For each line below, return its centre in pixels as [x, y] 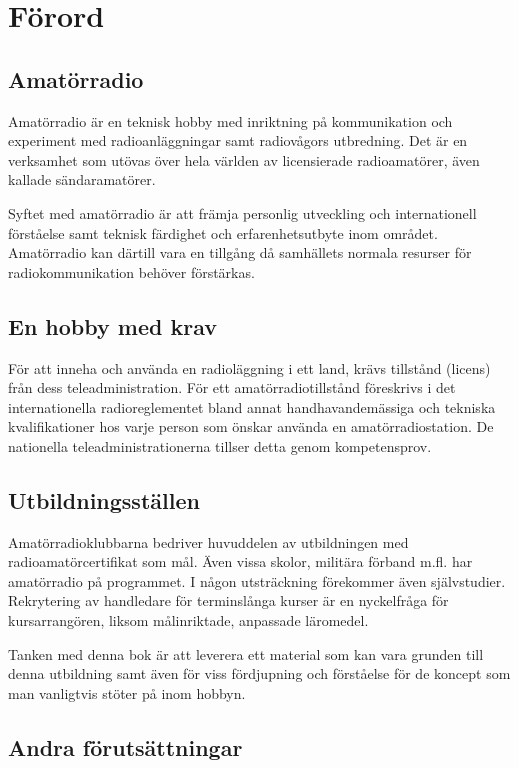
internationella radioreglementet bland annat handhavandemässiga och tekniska [252, 406]
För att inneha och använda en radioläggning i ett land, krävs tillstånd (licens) [249, 367]
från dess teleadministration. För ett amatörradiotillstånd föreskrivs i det [232, 387]
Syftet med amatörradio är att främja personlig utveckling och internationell [242, 212]
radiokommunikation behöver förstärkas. [131, 271]
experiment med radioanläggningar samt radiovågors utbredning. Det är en [238, 140]
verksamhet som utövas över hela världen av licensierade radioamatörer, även [244, 159]
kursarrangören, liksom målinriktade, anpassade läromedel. [188, 620]
